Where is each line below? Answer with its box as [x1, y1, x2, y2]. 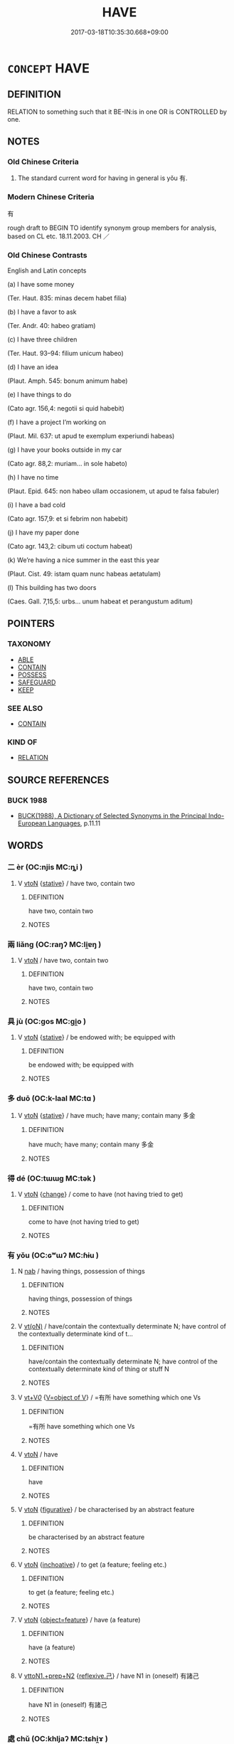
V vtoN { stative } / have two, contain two [17, 879, 135, 887]
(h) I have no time [7, 473, 59, 482]
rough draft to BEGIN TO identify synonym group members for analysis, [7, 223, 217, 232]
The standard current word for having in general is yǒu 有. [17, 174, 188, 182]
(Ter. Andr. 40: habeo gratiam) [7, 322, 96, 330]
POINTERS [7, 618, 55, 630]
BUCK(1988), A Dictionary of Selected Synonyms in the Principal [17, 812, 208, 820]
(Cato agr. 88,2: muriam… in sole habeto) [7, 460, 128, 468]
